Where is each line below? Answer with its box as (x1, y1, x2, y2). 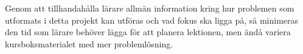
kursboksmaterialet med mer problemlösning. (5, 37, 173, 50)
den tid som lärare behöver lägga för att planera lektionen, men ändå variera (5, 25, 291, 38)
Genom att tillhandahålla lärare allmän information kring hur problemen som (5, 2, 294, 14)
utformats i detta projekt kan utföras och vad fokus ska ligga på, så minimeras (5, 13, 299, 26)
